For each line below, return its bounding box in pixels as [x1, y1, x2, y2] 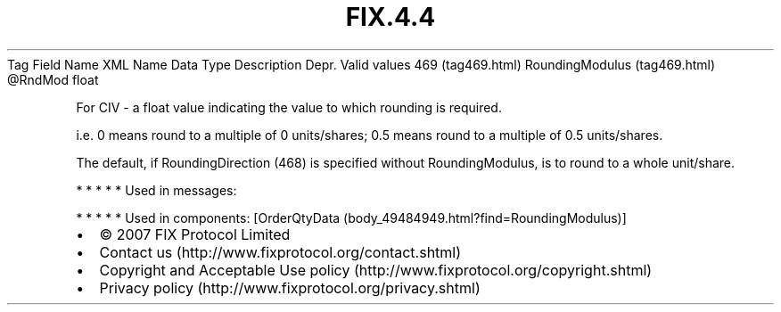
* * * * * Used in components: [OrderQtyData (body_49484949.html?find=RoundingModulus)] [76, 209, 627, 226]
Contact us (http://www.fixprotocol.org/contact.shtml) [99, 242, 462, 261]
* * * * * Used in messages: [76, 182, 237, 198]
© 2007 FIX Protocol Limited [99, 225, 291, 243]
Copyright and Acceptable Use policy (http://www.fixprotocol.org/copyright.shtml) [99, 260, 653, 279]
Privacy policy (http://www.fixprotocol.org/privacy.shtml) [99, 278, 481, 297]
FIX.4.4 [345, 2, 436, 32]
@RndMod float [7, 71, 99, 87]
